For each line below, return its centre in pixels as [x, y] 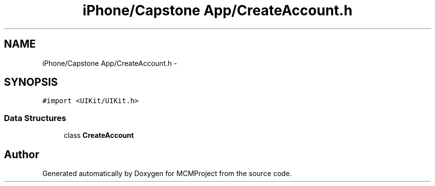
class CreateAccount [99, 135]
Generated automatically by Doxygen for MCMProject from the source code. [167, 174]
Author [22, 154]
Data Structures [35, 118]
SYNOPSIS [31, 82]
